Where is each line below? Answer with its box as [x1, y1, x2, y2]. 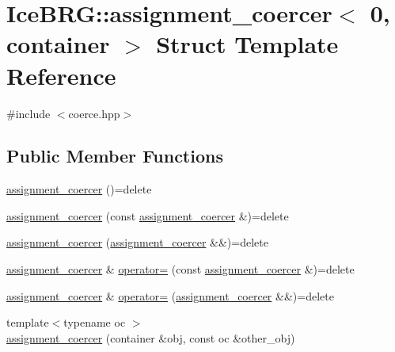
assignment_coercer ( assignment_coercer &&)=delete [6, 234, 268, 251]
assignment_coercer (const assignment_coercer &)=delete [6, 207, 289, 224]
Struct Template [156, 28, 339, 60]
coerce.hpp [68, 105, 120, 121]
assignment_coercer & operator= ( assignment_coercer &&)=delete [6, 287, 334, 304]
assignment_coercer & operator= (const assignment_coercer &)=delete [6, 261, 355, 277]
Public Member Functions [6, 143, 223, 168]
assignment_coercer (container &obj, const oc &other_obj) [6, 329, 295, 346]
